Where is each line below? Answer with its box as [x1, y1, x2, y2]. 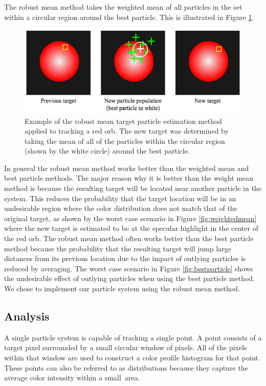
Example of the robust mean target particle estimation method [25, 115, 222, 126]
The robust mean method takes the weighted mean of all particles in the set [4, 2, 242, 12]
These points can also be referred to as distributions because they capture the [4, 362, 248, 373]
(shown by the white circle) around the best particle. [25, 145, 190, 156]
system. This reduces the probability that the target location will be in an [4, 192, 236, 203]
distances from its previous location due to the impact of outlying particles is [4, 253, 246, 264]
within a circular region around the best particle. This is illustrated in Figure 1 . [4, 11, 254, 22]
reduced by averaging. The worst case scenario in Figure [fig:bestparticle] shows [4, 263, 253, 273]
